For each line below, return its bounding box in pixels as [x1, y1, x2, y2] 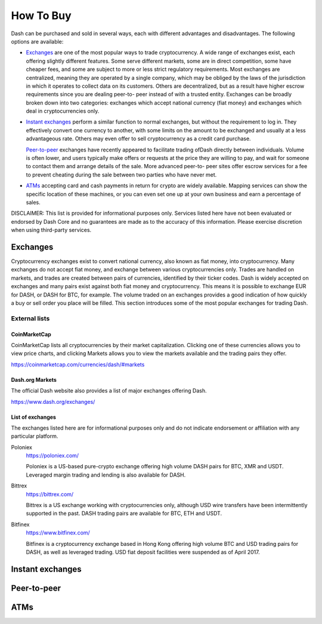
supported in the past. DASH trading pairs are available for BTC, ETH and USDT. [26, 510, 222, 517]
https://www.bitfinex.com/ [26, 529, 91, 536]
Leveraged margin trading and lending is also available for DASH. [26, 471, 186, 478]
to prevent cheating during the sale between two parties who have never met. [26, 171, 217, 178]
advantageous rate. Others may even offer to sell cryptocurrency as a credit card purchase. [26, 135, 251, 143]
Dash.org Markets [11, 376, 57, 383]
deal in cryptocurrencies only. [26, 107, 100, 115]
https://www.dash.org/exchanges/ [11, 398, 95, 405]
